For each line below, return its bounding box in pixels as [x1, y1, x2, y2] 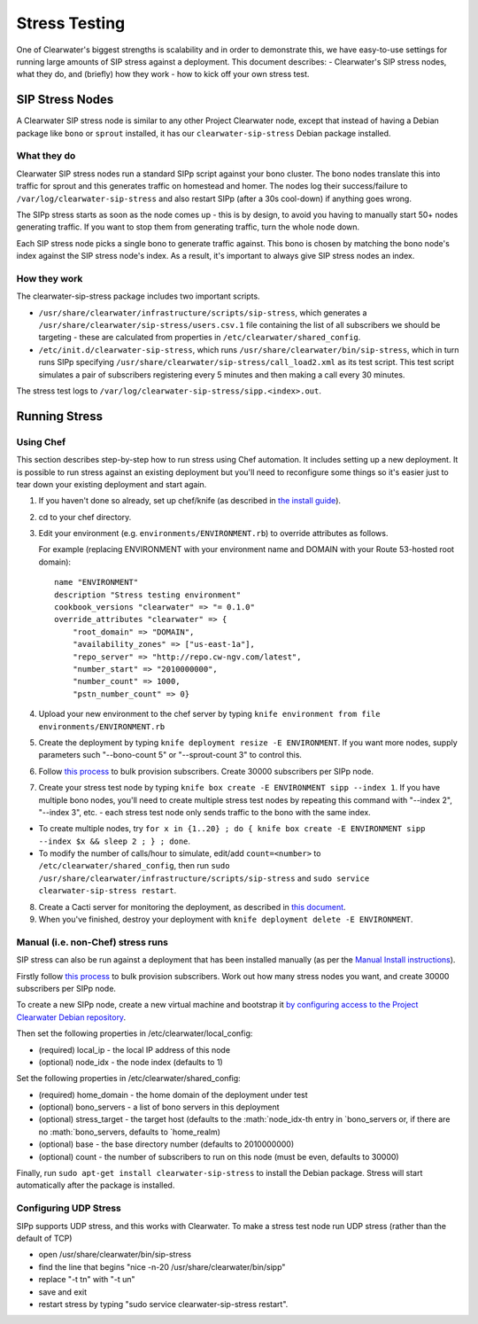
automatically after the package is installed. [16, 1180, 175, 1191]
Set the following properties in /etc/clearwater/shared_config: [16, 1073, 241, 1084]
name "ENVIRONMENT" [54, 577, 139, 588]
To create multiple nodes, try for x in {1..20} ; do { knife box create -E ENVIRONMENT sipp [38, 823, 426, 834]
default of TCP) [16, 1233, 73, 1243]
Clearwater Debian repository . [16, 1011, 127, 1023]
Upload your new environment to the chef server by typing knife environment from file [38, 709, 381, 720]
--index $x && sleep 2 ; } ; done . [38, 836, 190, 846]
